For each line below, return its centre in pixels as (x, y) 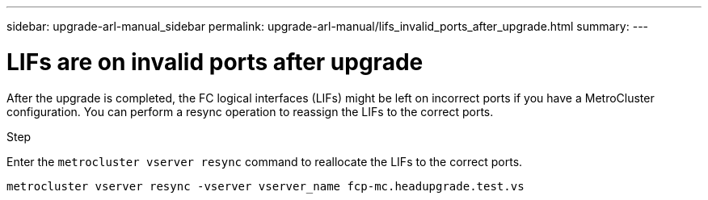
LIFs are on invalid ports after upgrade (215, 62)
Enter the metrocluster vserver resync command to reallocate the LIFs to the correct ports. (265, 161)
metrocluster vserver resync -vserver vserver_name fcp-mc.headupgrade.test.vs (265, 186)
